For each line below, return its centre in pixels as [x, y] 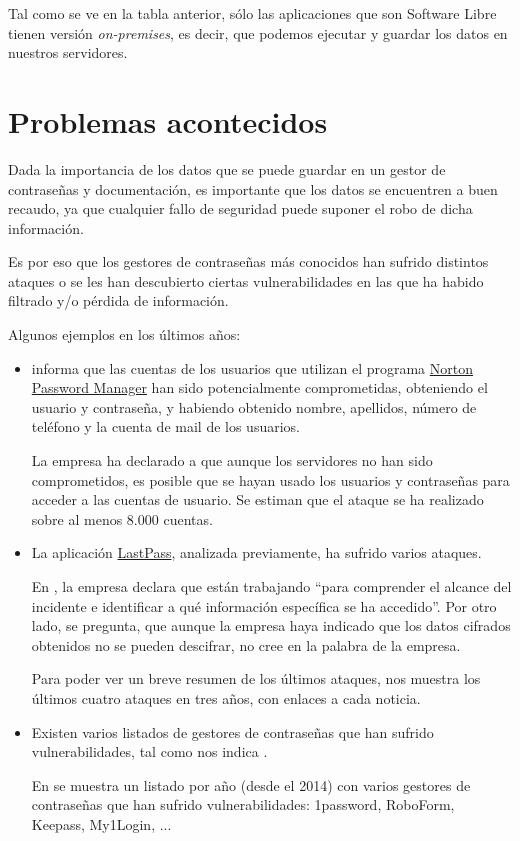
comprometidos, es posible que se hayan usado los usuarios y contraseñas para [270, 479]
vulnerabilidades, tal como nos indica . [149, 751]
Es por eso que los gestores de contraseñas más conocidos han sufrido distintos [248, 261]
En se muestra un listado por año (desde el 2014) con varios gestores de [251, 784]
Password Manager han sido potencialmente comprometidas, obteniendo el [259, 387]
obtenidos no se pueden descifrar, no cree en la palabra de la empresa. [246, 644]
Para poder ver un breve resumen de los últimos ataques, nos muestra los [256, 678]
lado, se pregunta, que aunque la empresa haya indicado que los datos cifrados [271, 625]
